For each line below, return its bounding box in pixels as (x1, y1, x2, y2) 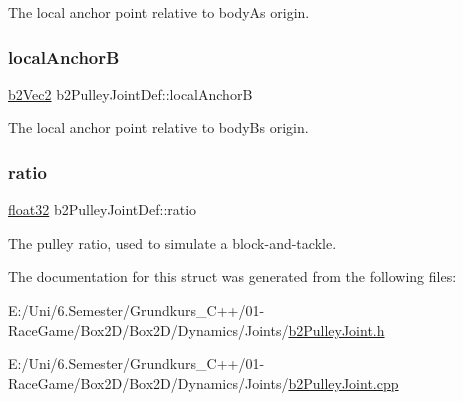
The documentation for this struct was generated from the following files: (8, 266, 457, 287)
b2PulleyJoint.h (288, 319, 385, 340)
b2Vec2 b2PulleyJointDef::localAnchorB (8, 83, 253, 104)
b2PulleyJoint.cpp (288, 372, 399, 393)
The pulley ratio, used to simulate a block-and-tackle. (8, 232, 337, 253)
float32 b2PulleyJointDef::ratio (8, 199, 197, 220)
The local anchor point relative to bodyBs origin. (8, 117, 309, 138)
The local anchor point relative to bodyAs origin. (8, 2, 310, 22)
